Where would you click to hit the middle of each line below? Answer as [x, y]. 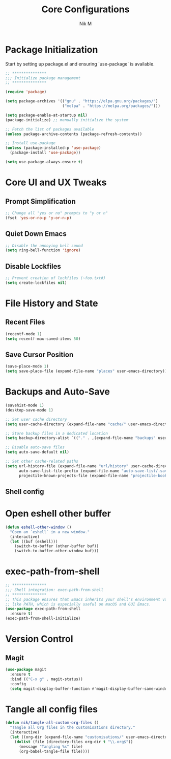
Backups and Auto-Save [58, 392]
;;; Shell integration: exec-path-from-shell [54, 590]
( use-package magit [26, 670]
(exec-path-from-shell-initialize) [43, 619]
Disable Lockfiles [33, 266]
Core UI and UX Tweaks [56, 182]
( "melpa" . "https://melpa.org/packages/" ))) [111, 106]
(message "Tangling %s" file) [51, 746]
